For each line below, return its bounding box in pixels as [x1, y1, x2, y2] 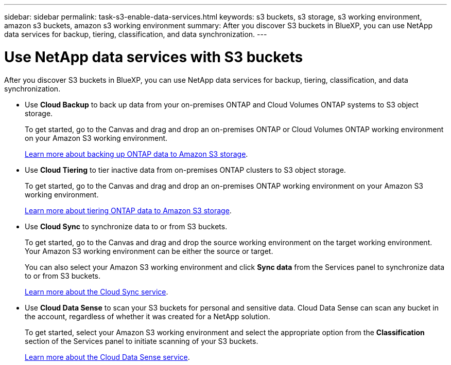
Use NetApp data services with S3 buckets [4, 48, 303, 66]
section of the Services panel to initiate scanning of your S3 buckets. [25, 336, 258, 345]
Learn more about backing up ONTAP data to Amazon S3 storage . [25, 149, 248, 158]
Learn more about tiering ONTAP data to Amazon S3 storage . [25, 206, 232, 215]
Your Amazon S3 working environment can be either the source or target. [25, 246, 273, 255]
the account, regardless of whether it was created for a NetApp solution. [25, 312, 270, 321]
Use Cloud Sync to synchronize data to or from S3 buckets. [25, 222, 228, 231]
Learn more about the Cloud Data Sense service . [25, 352, 190, 361]
